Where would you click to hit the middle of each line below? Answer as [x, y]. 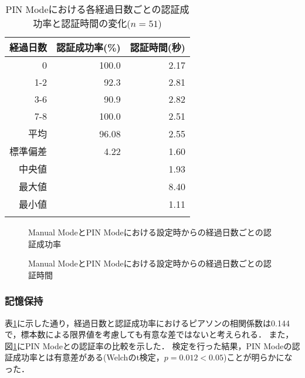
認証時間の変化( [96, 23]
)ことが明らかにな [258, 357]
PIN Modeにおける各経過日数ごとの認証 [93, 9]
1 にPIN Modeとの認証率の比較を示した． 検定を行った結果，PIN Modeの [152, 345]
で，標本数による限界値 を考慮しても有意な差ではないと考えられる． [135, 334]
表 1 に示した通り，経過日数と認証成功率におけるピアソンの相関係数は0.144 [147, 323]
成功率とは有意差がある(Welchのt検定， [88, 357]
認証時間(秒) [157, 47]
